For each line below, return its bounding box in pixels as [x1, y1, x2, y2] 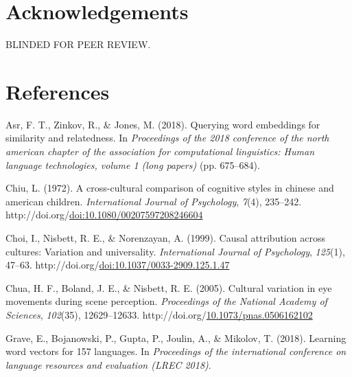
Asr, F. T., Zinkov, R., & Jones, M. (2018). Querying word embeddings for [5, 117, 320, 131]
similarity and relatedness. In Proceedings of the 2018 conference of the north [5, 130, 329, 145]
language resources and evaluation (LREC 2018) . [5, 357, 211, 372]
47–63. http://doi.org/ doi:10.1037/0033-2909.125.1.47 [5, 258, 230, 272]
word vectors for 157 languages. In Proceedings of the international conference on [5, 344, 347, 358]
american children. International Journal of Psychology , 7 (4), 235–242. [5, 194, 302, 208]
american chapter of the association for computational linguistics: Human [5, 144, 315, 159]
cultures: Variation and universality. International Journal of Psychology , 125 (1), [5, 244, 345, 258]
